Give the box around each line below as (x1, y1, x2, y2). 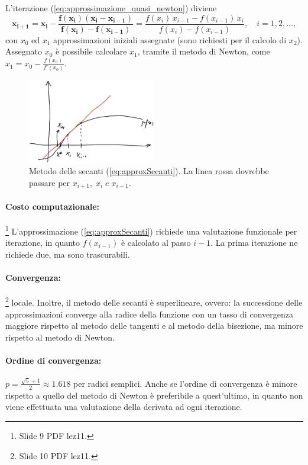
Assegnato (5, 45, 42, 57)
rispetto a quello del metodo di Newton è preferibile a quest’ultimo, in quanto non (5, 389, 303, 401)
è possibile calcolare (56, 45, 127, 57)
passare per (29, 176, 70, 188)
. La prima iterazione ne (210, 236, 298, 249)
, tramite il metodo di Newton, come (137, 45, 270, 57)
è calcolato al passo (121, 236, 191, 249)
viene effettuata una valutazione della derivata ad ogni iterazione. (5, 400, 242, 413)
